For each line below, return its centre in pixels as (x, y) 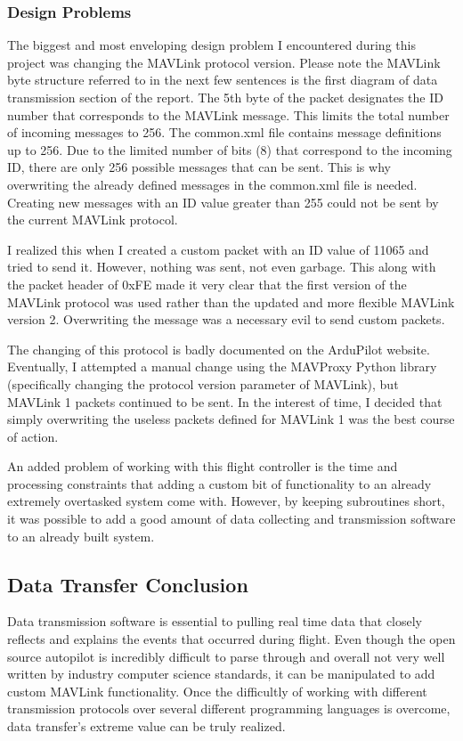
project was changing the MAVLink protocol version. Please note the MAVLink (224, 62)
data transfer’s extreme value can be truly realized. (146, 726)
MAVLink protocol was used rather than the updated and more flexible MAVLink (231, 301)
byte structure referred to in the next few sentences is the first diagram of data (223, 80)
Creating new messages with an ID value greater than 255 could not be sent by (223, 202)
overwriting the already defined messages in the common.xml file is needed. (212, 184)
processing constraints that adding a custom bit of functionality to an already (219, 483)
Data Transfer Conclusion (128, 584)
